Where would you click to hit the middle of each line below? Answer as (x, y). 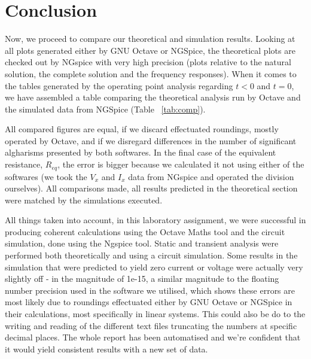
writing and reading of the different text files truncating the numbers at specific (151, 325)
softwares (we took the (46, 176)
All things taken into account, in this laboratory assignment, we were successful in (155, 220)
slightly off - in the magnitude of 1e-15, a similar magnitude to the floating (142, 279)
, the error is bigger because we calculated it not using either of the (181, 164)
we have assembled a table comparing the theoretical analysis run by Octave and (153, 97)
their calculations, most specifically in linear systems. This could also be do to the (155, 314)
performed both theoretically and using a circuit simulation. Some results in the (151, 255)
